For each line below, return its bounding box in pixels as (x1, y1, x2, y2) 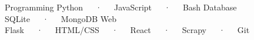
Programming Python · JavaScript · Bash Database (5, 1, 237, 13)
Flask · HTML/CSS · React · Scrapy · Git (5, 24, 250, 36)
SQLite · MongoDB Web (5, 12, 117, 24)
